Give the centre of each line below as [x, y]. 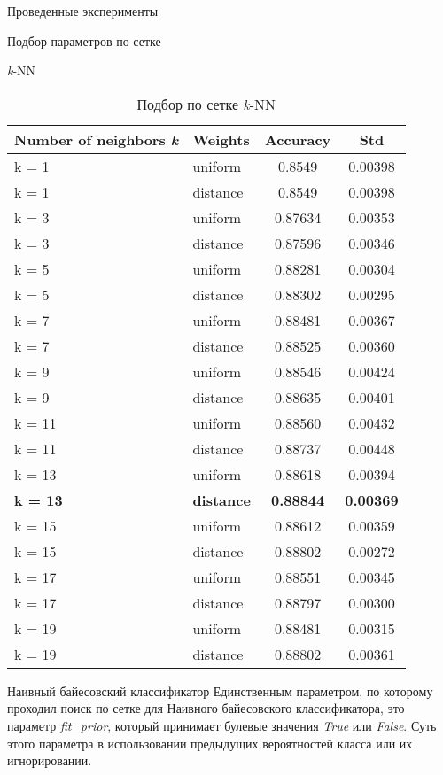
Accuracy [298, 139]
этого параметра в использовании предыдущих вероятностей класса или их [210, 743]
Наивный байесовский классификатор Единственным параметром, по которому [220, 690]
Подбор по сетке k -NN [206, 104]
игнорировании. [50, 760]
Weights [221, 139]
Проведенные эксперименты [83, 11]
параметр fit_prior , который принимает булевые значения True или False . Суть [222, 725]
